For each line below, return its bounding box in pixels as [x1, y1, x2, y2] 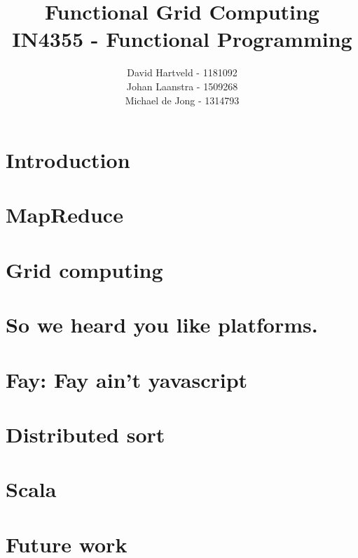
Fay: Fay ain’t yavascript [6, 365, 248, 393]
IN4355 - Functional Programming [12, 25, 352, 53]
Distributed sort [6, 419, 165, 448]
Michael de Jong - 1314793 [125, 92, 240, 107]
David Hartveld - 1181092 [127, 65, 237, 80]
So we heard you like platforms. [6, 310, 318, 339]
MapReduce [6, 200, 123, 229]
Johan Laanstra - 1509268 [126, 78, 238, 93]
